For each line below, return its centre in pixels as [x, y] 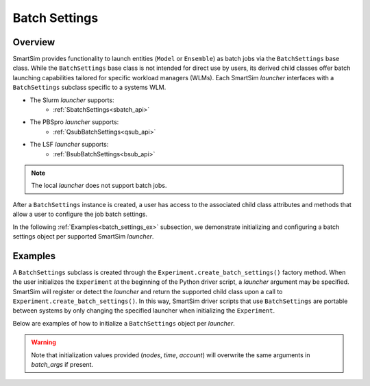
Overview [34, 42]
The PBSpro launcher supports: [74, 122]
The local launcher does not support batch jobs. [99, 186]
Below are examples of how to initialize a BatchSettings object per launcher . [124, 323]
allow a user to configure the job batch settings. [80, 214]
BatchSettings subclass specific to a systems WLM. [89, 87]
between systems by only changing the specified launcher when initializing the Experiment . [144, 311]
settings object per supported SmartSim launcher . [83, 236]
